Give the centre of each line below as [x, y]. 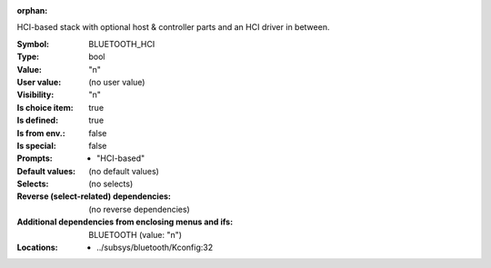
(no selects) [111, 184]
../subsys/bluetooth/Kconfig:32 [155, 248]
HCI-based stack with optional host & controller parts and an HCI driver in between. [173, 27]
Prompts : [35, 158]
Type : [28, 57]
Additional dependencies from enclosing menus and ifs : [125, 222]
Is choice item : [45, 107]
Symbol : [33, 44]
